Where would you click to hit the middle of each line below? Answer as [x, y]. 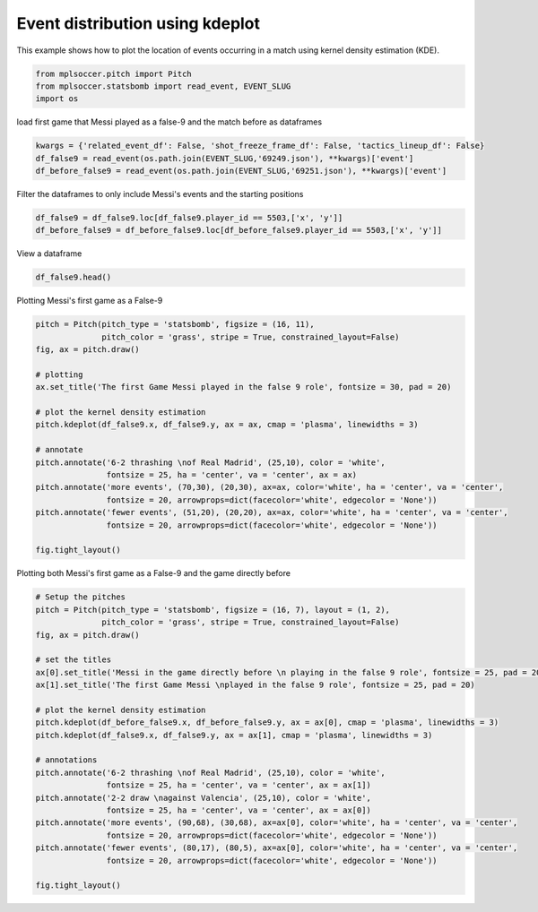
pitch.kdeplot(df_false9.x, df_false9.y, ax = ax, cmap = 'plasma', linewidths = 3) [227, 425]
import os [57, 99]
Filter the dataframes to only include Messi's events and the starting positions [160, 194]
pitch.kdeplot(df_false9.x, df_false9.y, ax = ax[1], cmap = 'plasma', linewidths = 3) [234, 735]
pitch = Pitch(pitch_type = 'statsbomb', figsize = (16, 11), [175, 324]
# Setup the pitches [80, 597]
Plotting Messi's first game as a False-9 [90, 301]
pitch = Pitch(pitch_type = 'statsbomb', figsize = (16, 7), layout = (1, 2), [213, 610]
